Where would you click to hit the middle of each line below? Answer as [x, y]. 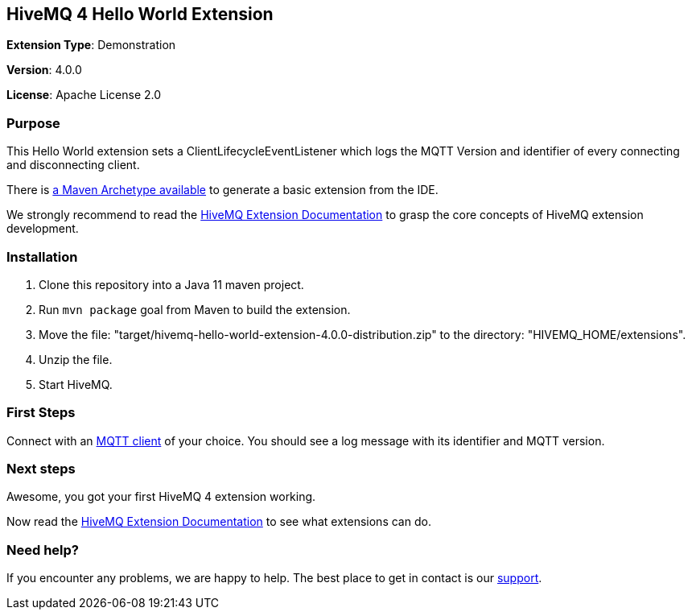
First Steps [41, 413]
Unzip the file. [76, 359]
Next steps [41, 469]
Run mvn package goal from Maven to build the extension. [195, 309]
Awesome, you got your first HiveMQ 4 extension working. [161, 497]
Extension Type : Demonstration [91, 45]
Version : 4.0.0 [44, 70]
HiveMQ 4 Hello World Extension [140, 14]
